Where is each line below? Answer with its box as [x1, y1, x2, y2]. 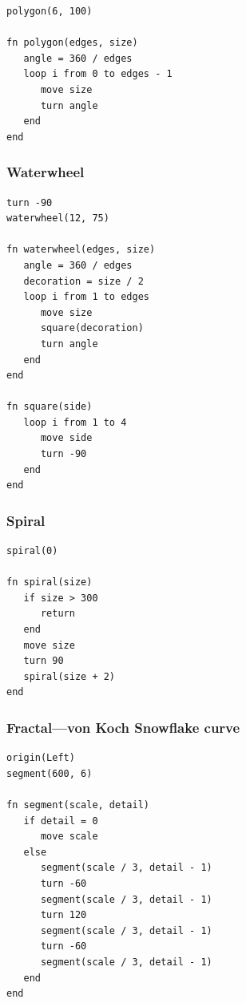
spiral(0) [6, 545, 58, 557]
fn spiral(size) [6, 576, 93, 588]
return [40, 608, 75, 620]
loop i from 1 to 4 [23, 416, 127, 428]
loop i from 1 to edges [23, 291, 149, 303]
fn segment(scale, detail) [6, 799, 149, 811]
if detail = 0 [23, 815, 98, 827]
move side [40, 432, 93, 444]
